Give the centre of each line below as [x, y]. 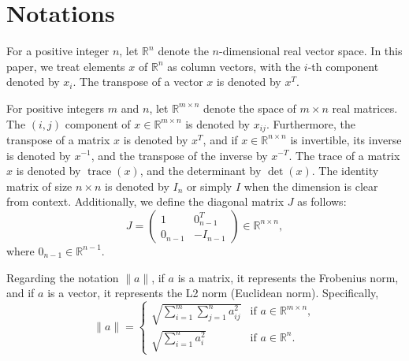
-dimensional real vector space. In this [311, 51]
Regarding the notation [63, 277]
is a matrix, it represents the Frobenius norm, [288, 277]
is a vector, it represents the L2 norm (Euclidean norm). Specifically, [213, 293]
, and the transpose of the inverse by [179, 155]
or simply [209, 186]
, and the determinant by [201, 171]
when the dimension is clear [311, 186]
